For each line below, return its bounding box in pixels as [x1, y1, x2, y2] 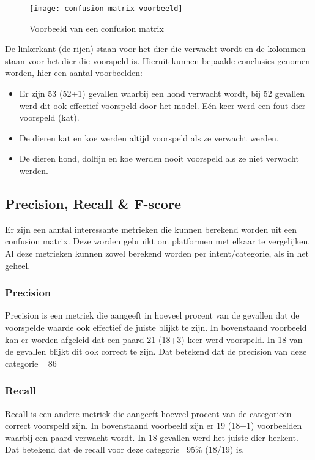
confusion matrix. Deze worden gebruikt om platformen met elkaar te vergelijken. [5, 235, 311, 247]
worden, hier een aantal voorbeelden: [5, 66, 143, 79]
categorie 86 [5, 356, 57, 369]
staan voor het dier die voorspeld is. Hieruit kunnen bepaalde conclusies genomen [5, 54, 311, 67]
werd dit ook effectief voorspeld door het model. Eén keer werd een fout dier [19, 99, 306, 111]
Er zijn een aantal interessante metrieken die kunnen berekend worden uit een [5, 222, 297, 235]
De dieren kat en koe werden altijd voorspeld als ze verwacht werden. [19, 131, 279, 144]
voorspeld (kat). [19, 111, 80, 124]
